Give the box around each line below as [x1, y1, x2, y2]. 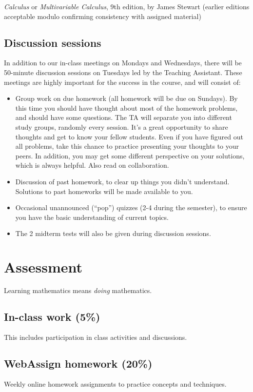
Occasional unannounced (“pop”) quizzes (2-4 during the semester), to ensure [15, 202, 247, 213]
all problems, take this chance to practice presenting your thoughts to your [15, 141, 239, 151]
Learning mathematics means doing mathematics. [4, 285, 152, 295]
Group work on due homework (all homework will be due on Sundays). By [15, 93, 238, 103]
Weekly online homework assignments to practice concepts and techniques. [4, 378, 227, 389]
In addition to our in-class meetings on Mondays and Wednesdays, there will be [4, 58, 242, 68]
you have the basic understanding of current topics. [15, 212, 169, 222]
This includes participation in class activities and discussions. [4, 332, 187, 342]
